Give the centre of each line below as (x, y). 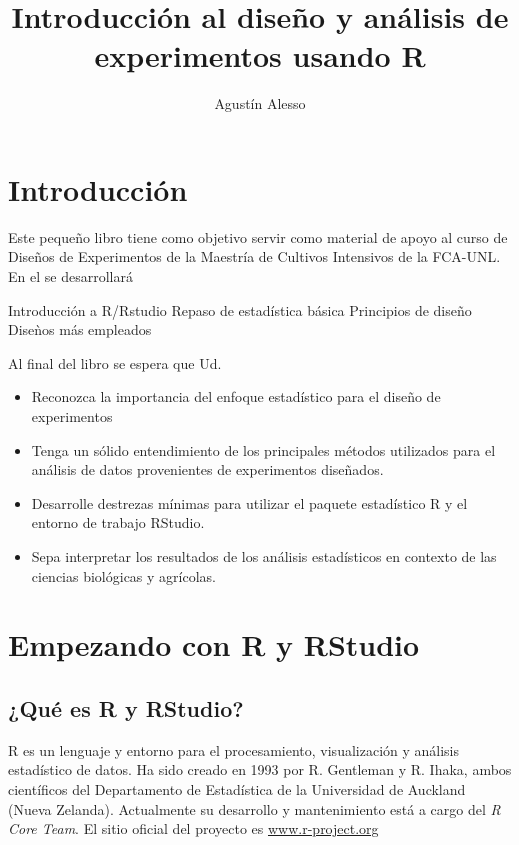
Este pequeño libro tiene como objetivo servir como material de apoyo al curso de (258, 236)
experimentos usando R (260, 55)
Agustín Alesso (260, 103)
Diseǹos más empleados (80, 329)
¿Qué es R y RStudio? (126, 707)
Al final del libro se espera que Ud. (115, 362)
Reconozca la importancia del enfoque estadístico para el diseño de (236, 396)
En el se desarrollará (70, 276)
